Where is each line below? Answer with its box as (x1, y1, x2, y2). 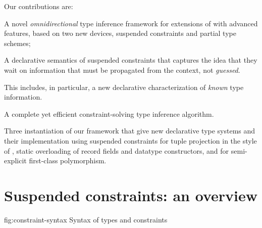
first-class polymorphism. (29, 155, 107, 166)
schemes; (4, 37, 31, 48)
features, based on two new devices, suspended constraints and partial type (4, 28, 236, 38)
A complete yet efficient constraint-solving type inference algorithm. (4, 108, 214, 119)
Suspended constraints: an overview (4, 185, 258, 205)
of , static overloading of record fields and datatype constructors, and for (4, 145, 229, 156)
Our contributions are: (4, 1, 73, 11)
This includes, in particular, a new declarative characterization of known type (4, 81, 244, 92)
